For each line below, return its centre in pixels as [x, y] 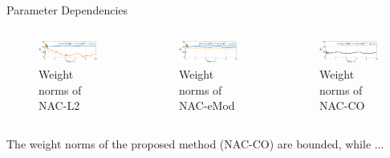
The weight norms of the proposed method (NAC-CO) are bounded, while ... [195, 143]
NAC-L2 [59, 105]
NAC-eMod [207, 105]
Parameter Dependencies [67, 10]
